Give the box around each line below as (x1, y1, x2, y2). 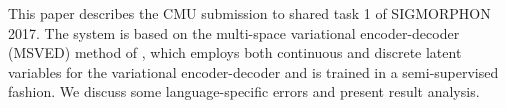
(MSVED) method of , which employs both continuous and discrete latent (8, 42, 462, 63)
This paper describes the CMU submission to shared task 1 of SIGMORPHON (8, 3, 491, 23)
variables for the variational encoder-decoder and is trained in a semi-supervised (8, 61, 499, 82)
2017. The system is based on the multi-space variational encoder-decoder (8, 22, 460, 43)
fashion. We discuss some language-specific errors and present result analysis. (8, 81, 480, 102)
